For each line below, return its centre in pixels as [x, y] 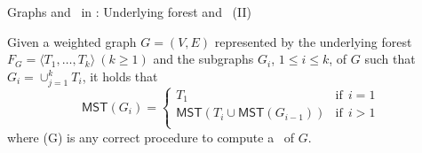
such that [390, 59]
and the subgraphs [203, 59]
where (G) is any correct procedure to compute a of [151, 137]
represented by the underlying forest [313, 41]
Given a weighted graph [72, 41]
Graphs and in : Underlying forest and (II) [129, 11]
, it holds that [120, 76]
